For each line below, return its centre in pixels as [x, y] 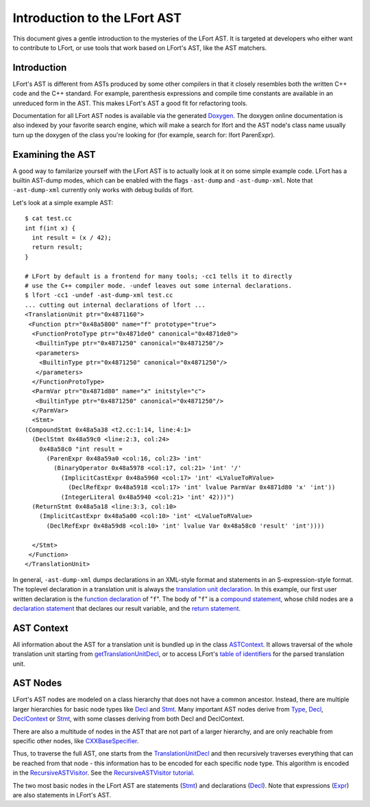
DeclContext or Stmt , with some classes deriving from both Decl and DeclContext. [128, 719]
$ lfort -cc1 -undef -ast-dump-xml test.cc [99, 295]
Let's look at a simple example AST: [63, 202]
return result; [57, 247]
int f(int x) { [50, 228]
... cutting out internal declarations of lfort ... [115, 305]
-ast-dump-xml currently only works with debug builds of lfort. [103, 190]
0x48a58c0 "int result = [81, 449]
